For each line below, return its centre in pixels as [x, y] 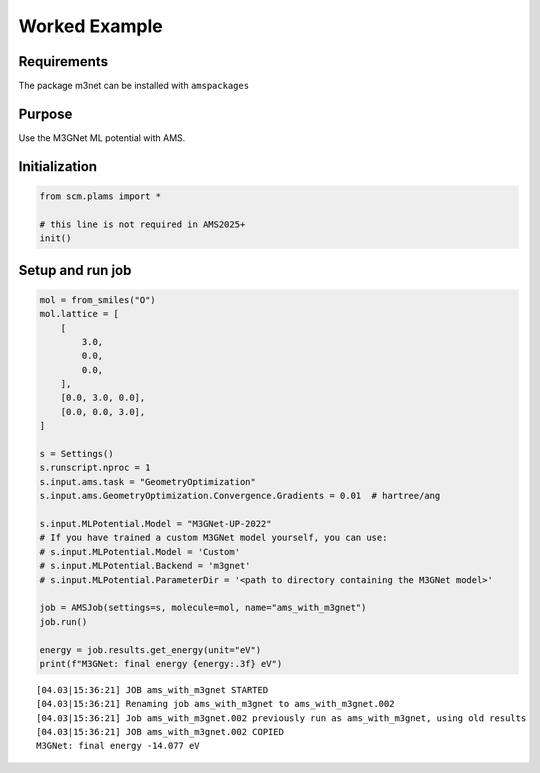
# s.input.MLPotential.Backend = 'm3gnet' [145, 566]
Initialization [58, 166]
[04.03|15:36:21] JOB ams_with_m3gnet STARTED [152, 689]
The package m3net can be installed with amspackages [134, 86]
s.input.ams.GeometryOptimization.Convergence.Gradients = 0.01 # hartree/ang [240, 496]
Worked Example [91, 26]
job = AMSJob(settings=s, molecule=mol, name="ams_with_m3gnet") [203, 608]
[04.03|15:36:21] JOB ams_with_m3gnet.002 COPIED [160, 732]
